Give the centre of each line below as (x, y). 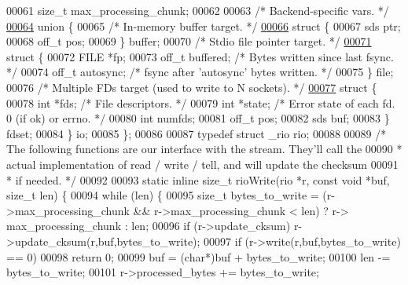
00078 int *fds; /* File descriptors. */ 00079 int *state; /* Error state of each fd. (201, 102)
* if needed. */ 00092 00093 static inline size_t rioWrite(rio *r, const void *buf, (198, 179)
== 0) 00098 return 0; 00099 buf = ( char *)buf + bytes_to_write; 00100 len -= (198, 256)
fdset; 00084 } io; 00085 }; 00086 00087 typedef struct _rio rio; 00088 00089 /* (197, 133)
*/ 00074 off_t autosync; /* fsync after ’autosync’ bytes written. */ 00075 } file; (200, 72)
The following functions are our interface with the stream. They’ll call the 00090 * (204, 149)
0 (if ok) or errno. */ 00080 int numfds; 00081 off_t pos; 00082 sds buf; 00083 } (198, 118)
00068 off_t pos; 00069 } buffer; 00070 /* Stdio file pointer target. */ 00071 (189, 41)
